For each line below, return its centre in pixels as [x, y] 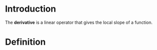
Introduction [31, 9]
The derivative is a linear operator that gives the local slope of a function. [79, 22]
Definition [26, 42]
